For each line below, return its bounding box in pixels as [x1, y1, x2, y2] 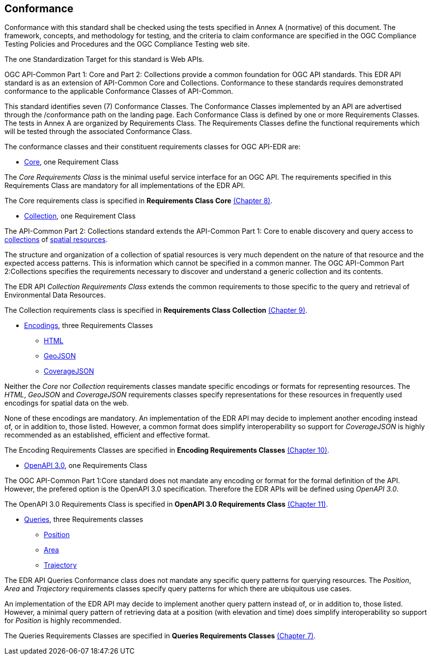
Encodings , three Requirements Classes [24, 321, 153, 330]
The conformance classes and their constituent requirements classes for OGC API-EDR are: [4, 142, 301, 151]
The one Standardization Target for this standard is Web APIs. [4, 55, 204, 64]
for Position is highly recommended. [4, 616, 121, 625]
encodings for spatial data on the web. [4, 399, 129, 408]
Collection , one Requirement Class [24, 212, 136, 220]
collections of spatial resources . [4, 235, 108, 244]
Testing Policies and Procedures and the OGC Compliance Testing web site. [4, 40, 250, 49]
